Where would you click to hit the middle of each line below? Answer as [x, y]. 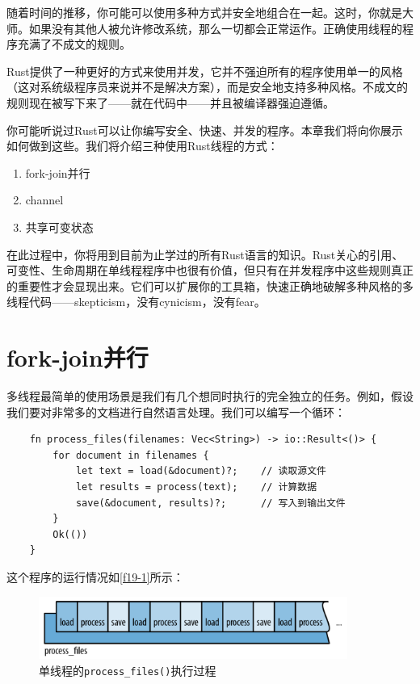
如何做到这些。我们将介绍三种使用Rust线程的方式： [143, 146]
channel [44, 200]
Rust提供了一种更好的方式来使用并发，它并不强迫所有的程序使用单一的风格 [205, 71]
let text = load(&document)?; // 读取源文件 [201, 471]
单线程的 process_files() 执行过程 [128, 671]
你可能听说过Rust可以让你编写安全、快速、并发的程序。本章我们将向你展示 [205, 130]
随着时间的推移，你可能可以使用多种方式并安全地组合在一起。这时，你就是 [204, 12]
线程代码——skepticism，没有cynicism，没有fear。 [136, 302]
